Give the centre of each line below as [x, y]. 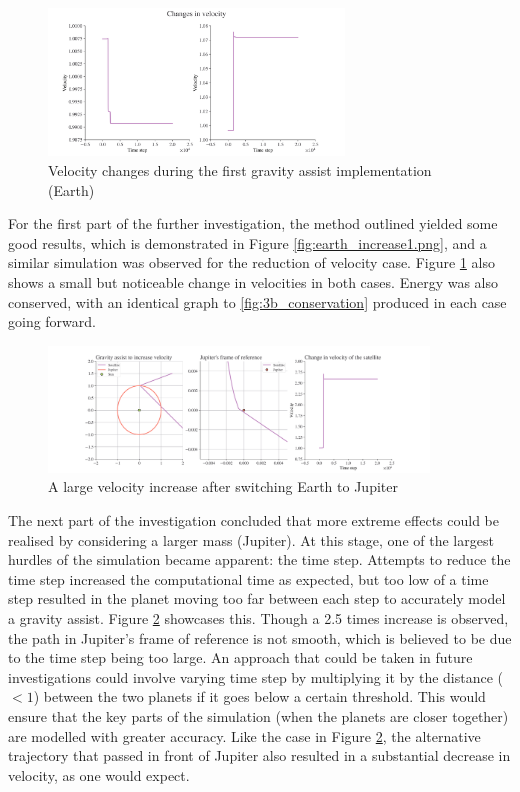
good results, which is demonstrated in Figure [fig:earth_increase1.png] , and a [247, 242]
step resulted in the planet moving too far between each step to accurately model [257, 598]
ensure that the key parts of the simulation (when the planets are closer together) [258, 715]
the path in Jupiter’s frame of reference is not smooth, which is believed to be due [260, 637]
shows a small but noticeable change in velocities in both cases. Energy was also [253, 281]
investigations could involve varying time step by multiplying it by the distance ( [256, 676]
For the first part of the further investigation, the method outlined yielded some [253, 223]
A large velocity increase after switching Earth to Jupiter [223, 486]
